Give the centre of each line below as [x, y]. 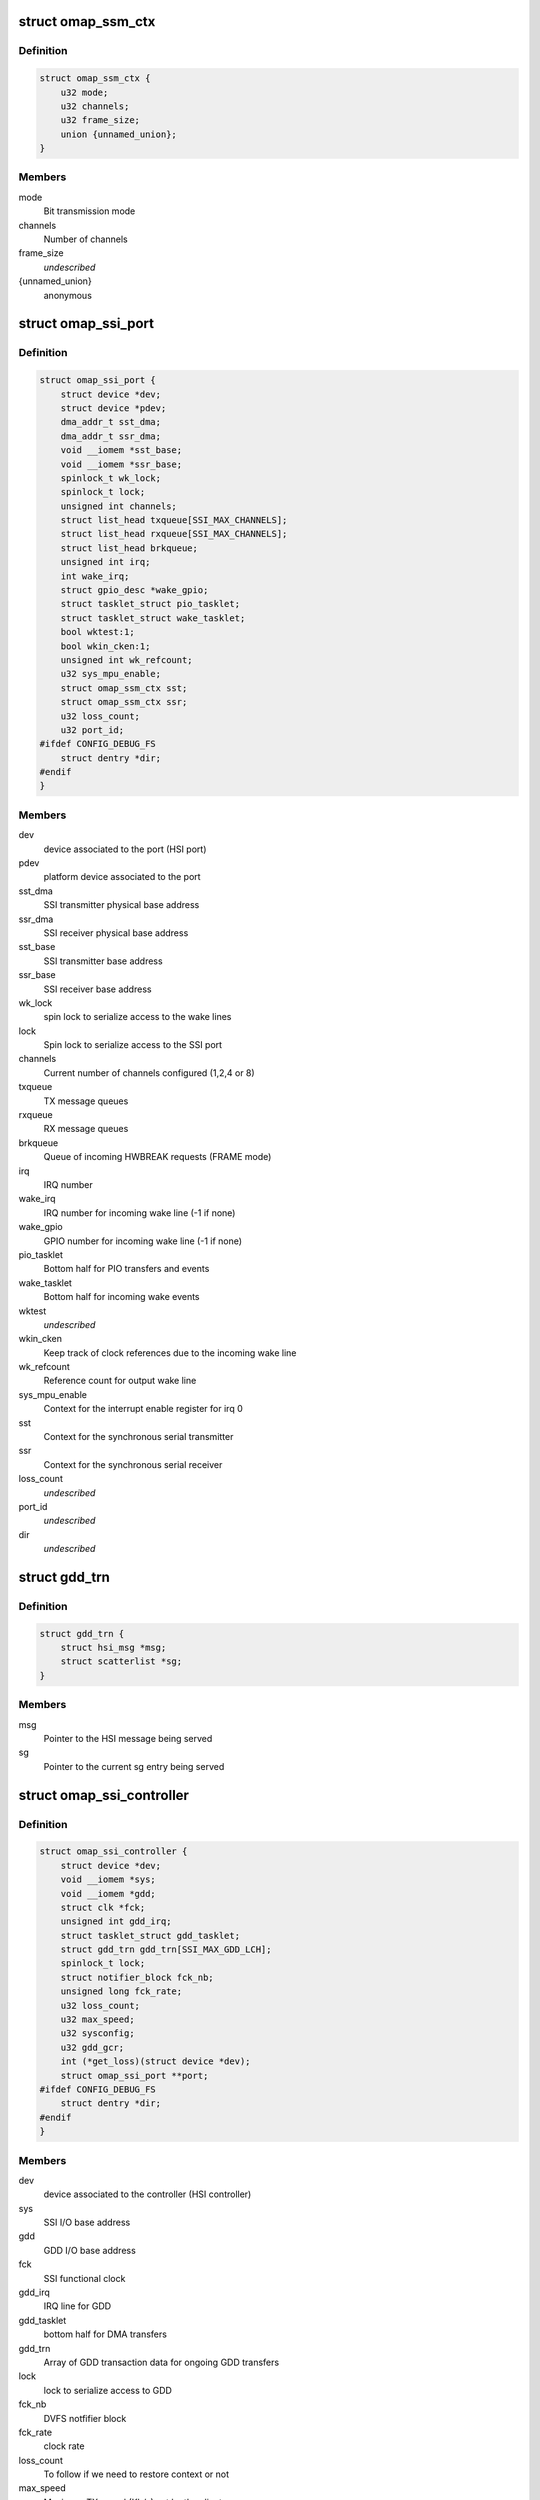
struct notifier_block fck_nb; [137, 1977]
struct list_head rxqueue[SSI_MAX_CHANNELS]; [174, 534]
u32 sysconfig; [97, 2033]
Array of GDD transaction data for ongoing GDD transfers [161, 2362]
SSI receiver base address [97, 989]
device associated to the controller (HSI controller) [147, 2194]
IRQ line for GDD [77, 2306]
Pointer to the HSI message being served [128, 1738]
